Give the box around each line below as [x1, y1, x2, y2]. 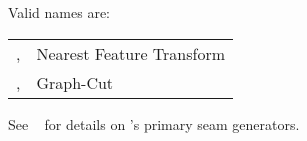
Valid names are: [8, 2, 111, 22]
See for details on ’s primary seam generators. [8, 113, 300, 134]
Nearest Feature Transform [36, 41, 226, 65]
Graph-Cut [36, 70, 114, 94]
